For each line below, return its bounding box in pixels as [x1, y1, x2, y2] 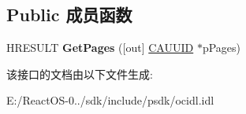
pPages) [202, 39, 240, 56]
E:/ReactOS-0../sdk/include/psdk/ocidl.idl [6, 92, 214, 108]
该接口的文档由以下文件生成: [6, 65, 153, 82]
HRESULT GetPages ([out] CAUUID [6, 39, 194, 56]
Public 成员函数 [6, 2, 132, 27]
